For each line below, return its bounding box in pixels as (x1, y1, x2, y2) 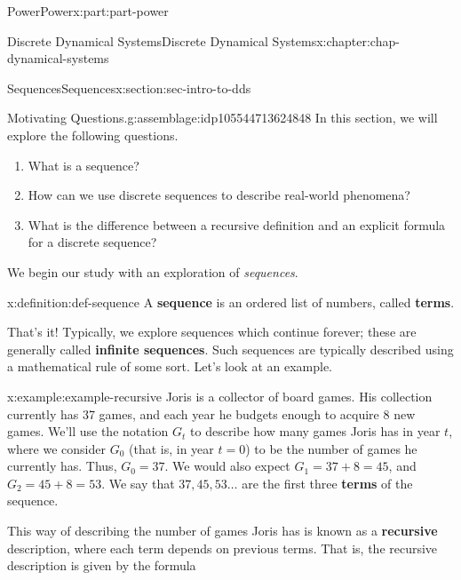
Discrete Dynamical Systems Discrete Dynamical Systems (7, 31, 317, 50)
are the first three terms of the (242, 473, 413, 492)
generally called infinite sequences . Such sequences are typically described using (7, 339, 454, 358)
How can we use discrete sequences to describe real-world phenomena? (28, 186, 410, 204)
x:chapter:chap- (316, 31, 400, 50)
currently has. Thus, (7, 457, 117, 475)
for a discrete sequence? (28, 233, 157, 251)
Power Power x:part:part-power (7, 2, 169, 20)
